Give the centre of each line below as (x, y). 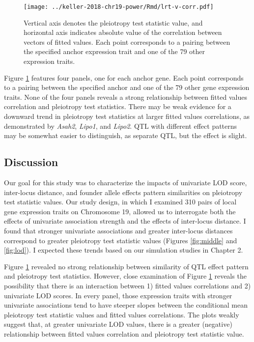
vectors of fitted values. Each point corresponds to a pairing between (127, 42)
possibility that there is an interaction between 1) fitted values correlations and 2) (127, 285)
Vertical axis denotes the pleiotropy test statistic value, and (113, 22)
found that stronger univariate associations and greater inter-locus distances (118, 230)
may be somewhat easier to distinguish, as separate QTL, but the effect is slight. (126, 135)
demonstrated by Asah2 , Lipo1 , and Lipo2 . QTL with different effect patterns (121, 126)
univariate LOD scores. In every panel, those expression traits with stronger (118, 295)
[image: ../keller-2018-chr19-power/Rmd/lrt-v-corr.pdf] (119, 7)
